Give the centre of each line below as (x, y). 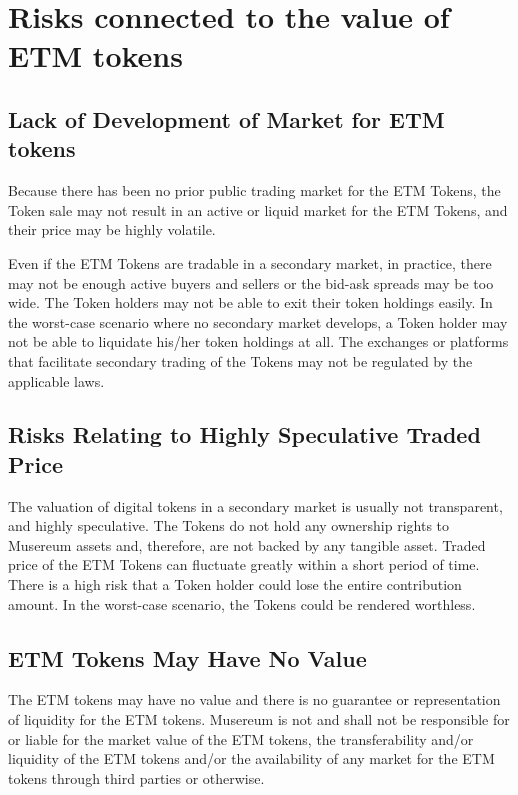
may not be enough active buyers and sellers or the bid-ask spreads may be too (251, 282)
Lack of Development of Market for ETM (226, 118)
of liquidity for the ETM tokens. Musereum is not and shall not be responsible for (259, 719)
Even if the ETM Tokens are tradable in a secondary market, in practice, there (250, 262)
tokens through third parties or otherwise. (136, 777)
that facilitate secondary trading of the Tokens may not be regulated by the (240, 360)
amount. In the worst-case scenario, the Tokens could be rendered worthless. (242, 603)
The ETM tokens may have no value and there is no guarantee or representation (254, 699)
